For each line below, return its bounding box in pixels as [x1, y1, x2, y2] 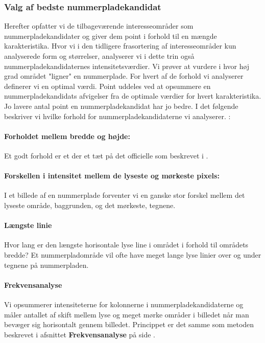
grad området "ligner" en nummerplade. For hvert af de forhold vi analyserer [4, 71, 244, 81]
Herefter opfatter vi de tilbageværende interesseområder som [4, 20, 194, 31]
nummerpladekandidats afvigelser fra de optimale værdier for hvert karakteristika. [4, 90, 261, 101]
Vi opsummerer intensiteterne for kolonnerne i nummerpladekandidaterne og [4, 299, 244, 309]
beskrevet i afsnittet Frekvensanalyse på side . [4, 329, 155, 339]
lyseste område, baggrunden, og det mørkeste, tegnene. [4, 199, 176, 210]
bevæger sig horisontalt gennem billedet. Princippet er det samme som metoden [4, 319, 254, 330]
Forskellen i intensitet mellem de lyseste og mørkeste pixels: [4, 170, 220, 181]
